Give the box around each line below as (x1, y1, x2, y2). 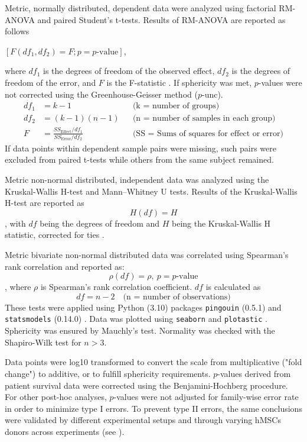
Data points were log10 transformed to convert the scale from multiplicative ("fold (5, 356, 302, 368)
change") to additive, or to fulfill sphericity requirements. (5, 367, 211, 379)
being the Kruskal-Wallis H (172, 217, 271, 229)
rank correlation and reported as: (5, 260, 125, 272)
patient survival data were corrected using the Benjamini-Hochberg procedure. (5, 379, 288, 391)
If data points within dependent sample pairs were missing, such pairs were (5, 141, 276, 154)
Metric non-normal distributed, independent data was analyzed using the (5, 173, 269, 186)
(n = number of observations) (123, 292, 231, 301)
